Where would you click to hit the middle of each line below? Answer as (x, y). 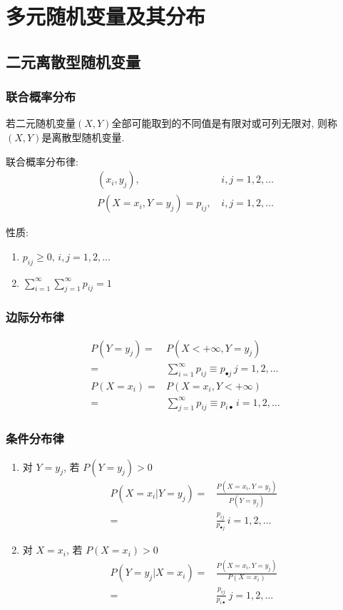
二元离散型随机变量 (73, 61)
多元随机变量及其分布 (106, 16)
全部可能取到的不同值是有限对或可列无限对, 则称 (224, 123)
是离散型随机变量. (83, 137)
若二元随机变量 (41, 123)
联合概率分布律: (42, 161)
